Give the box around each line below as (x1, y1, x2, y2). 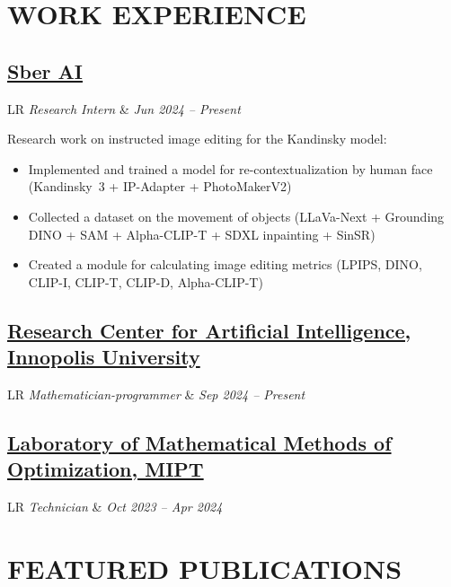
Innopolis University (7, 343, 200, 371)
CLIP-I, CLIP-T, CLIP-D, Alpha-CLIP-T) (28, 272, 263, 291)
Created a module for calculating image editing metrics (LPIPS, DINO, (28, 255, 422, 274)
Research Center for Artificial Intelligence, (7, 316, 411, 344)
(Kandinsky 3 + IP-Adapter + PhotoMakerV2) (28, 177, 292, 196)
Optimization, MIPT (7, 455, 204, 483)
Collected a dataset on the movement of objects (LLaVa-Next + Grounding (28, 206, 445, 225)
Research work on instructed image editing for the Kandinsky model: (7, 129, 387, 148)
